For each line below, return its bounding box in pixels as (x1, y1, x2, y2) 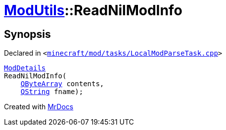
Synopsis (4, 28, 51, 40)
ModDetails (4, 64, 46, 72)
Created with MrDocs (4, 102, 74, 111)
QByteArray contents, (20, 80, 104, 88)
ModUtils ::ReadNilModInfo (4, 2, 182, 19)
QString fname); (20, 88, 84, 96)
